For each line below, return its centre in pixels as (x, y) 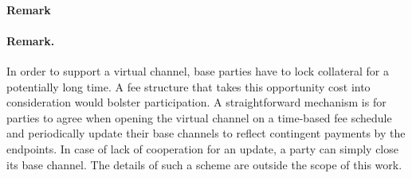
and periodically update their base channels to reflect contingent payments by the (206, 133)
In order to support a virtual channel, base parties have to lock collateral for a (198, 70)
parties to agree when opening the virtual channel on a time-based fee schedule (199, 117)
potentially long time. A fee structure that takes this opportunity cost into (188, 86)
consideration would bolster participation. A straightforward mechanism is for (196, 102)
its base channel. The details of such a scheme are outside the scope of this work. (204, 164)
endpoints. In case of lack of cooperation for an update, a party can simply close (202, 148)
